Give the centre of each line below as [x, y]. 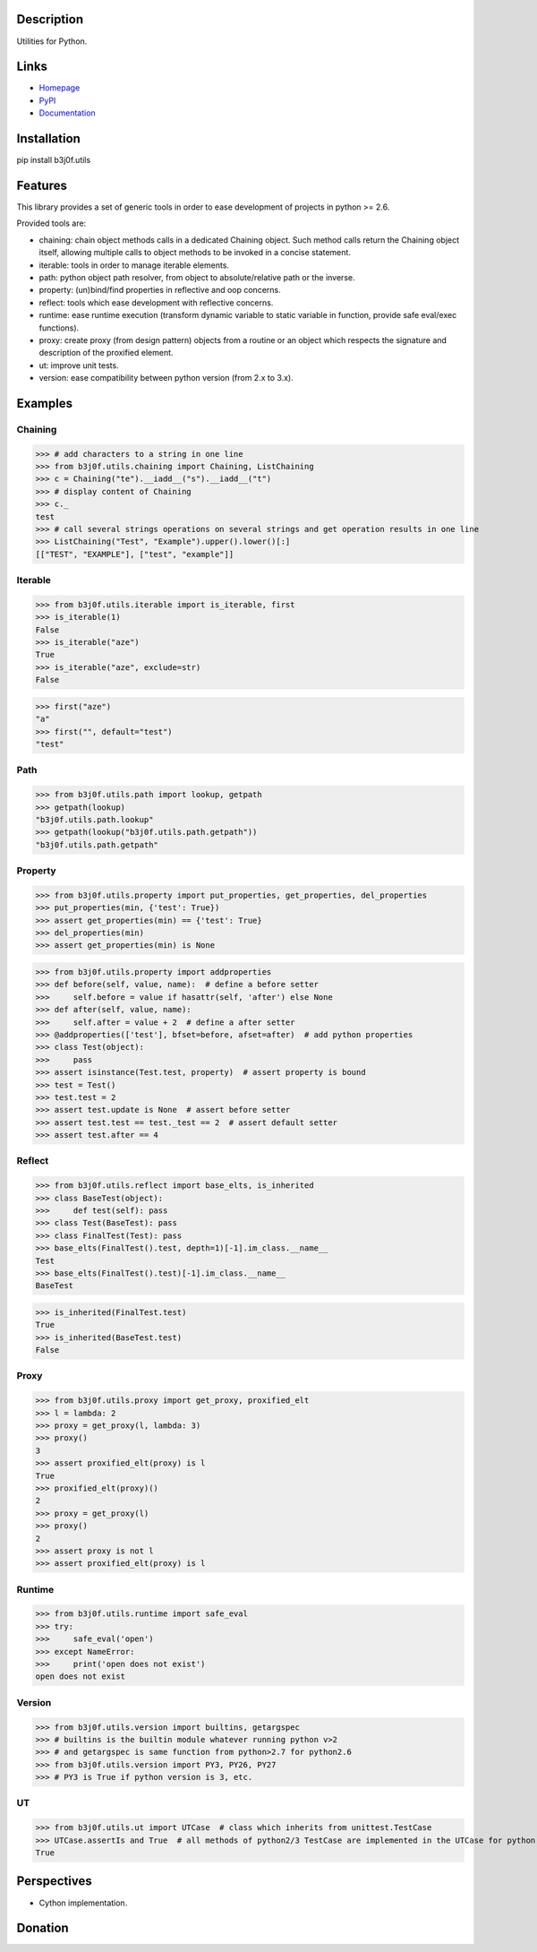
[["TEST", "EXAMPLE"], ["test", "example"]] [135, 554]
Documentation [67, 113]
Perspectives [55, 1881]
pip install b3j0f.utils [54, 160]
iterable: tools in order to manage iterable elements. [134, 265]
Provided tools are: [51, 223]
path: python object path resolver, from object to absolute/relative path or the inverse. [197, 277]
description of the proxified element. [106, 353]
